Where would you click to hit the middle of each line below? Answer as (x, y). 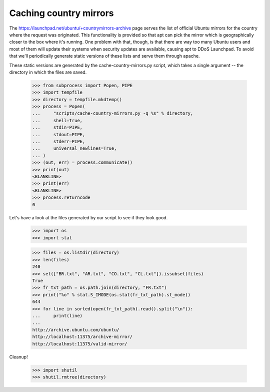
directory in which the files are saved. (48, 72)
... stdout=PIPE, (59, 134)
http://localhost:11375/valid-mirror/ (80, 344)
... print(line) (57, 316)
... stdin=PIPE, (57, 127)
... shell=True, (57, 120)
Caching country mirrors (62, 13)
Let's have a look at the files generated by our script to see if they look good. (88, 217)
